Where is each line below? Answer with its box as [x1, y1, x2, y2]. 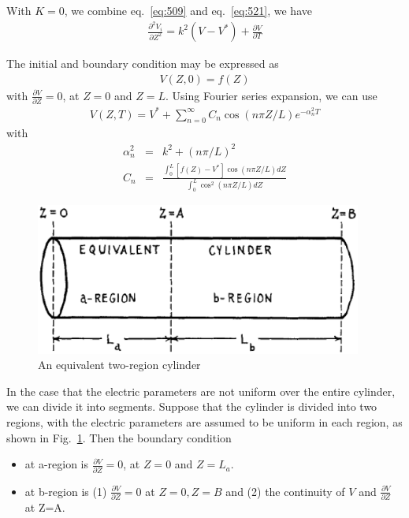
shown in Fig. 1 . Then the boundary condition [6, 429, 232, 445]
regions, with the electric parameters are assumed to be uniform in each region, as [6, 414, 403, 430]
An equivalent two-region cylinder [38, 356, 201, 373]
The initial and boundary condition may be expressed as [6, 55, 279, 72]
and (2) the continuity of [225, 483, 345, 499]
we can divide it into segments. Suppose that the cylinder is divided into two [6, 398, 377, 415]
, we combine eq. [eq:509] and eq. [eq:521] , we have [64, 2, 312, 18]
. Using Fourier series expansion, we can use [165, 87, 377, 103]
